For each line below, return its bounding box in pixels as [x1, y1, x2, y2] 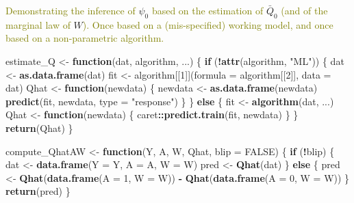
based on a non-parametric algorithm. [5, 31, 164, 45]
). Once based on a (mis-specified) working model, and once [82, 17, 333, 31]
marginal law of [5, 17, 71, 31]
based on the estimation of [151, 3, 264, 17]
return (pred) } [5, 184, 71, 198]
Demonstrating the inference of [5, 3, 136, 17]
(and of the [281, 3, 328, 17]
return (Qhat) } [5, 120, 73, 135]
